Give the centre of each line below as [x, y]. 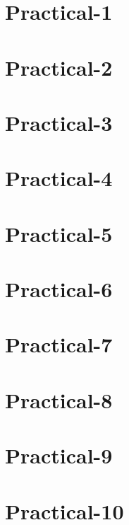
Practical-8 [59, 399]
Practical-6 [59, 289]
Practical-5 [59, 233]
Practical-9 [59, 455]
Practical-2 [59, 67]
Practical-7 [59, 344]
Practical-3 [59, 122]
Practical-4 [59, 178]
